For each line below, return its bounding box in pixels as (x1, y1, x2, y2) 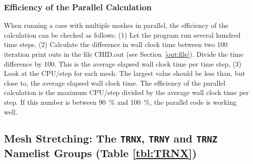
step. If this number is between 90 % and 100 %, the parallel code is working (4, 96, 237, 107)
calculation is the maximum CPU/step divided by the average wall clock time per (4, 87, 249, 97)
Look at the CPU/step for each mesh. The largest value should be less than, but (4, 68, 245, 78)
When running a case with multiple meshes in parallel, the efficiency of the (4, 20, 229, 30)
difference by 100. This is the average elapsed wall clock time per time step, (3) (4, 58, 242, 69)
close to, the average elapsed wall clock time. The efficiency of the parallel (4, 77, 226, 88)
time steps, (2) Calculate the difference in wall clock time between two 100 (4, 39, 228, 49)
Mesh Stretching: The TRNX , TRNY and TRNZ (4, 130, 218, 145)
